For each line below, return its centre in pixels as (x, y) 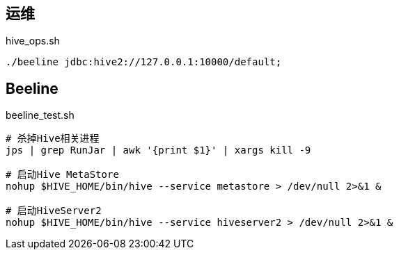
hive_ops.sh (33, 41)
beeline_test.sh (40, 115)
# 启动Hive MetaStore (62, 175)
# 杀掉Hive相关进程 (53, 139)
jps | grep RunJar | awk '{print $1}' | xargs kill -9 (158, 150)
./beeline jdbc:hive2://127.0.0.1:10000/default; (144, 62)
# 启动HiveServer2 (54, 211)
